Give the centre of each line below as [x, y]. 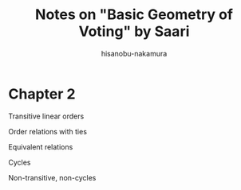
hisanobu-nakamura [134, 53]
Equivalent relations [41, 147]
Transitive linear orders [46, 116]
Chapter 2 [42, 94]
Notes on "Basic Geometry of [134, 15]
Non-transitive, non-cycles [52, 177]
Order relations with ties [48, 131]
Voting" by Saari [134, 31]
